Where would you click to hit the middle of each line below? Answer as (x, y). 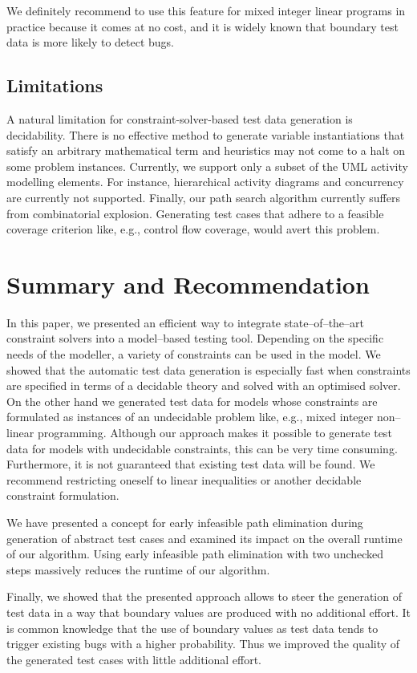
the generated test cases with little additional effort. (134, 659)
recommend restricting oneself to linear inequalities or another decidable (184, 479)
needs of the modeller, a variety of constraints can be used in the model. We (194, 354)
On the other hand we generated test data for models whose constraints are (192, 401)
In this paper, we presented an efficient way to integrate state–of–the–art (186, 322)
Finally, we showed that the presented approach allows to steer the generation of (204, 596)
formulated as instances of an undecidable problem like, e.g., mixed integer (190, 417)
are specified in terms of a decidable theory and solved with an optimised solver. (204, 385)
